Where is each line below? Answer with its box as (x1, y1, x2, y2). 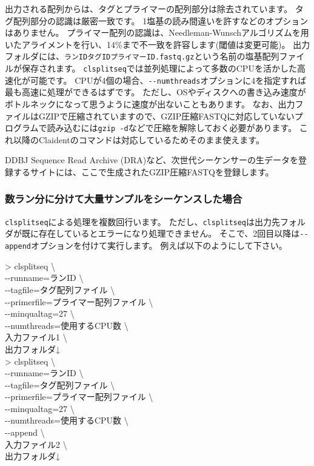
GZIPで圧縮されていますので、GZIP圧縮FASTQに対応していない (38, 109, 295, 122)
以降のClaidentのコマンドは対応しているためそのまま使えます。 (13, 133, 264, 146)
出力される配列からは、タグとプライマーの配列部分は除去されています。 (5, 2, 293, 15)
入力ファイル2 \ (5, 437, 67, 450)
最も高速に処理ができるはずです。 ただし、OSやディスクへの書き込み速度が (5, 86, 306, 98)
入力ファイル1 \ (5, 331, 67, 343)
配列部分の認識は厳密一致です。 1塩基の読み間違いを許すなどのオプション (13, 14, 309, 27)
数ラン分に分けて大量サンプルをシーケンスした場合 (5, 191, 242, 206)
